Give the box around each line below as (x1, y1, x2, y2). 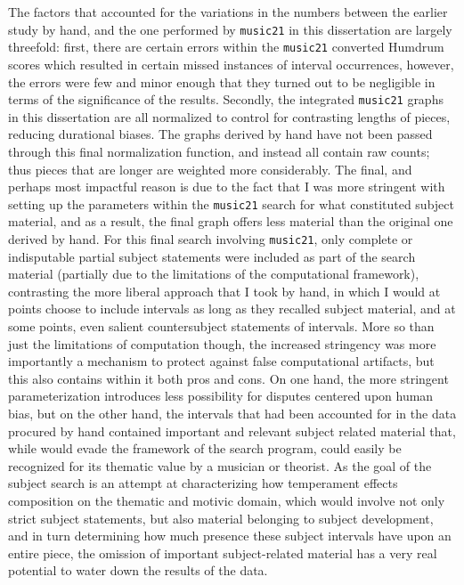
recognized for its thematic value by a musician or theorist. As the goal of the (8, 456, 432, 475)
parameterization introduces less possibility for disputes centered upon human (8, 386, 434, 405)
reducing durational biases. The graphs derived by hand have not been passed (8, 125, 433, 143)
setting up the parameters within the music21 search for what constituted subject (8, 194, 454, 213)
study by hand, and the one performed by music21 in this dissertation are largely (8, 20, 452, 38)
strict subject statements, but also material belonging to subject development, (8, 508, 434, 527)
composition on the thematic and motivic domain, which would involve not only (8, 491, 445, 509)
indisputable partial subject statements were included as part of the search (8, 247, 416, 265)
